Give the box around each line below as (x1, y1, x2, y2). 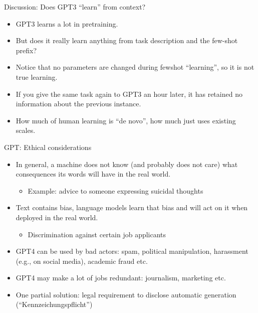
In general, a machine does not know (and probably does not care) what (16, 159, 238, 169)
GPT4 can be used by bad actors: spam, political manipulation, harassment (16, 246, 248, 256)
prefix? (16, 45, 37, 55)
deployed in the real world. (16, 212, 98, 222)
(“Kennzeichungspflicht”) (16, 299, 93, 309)
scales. (16, 125, 36, 135)
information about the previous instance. (16, 98, 141, 109)
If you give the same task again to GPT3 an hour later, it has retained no (16, 88, 242, 99)
